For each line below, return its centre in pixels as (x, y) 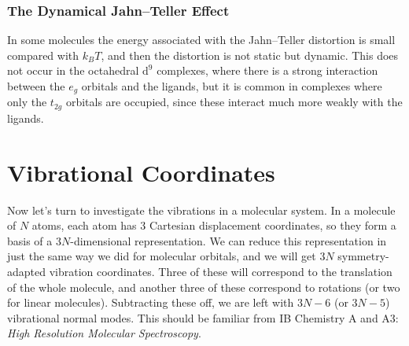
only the (27, 102)
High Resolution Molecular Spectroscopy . (104, 333)
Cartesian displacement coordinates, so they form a (273, 225)
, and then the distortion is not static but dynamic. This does (250, 55)
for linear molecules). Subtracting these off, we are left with (151, 302)
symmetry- (363, 256)
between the (36, 86)
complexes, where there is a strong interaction (267, 70)
